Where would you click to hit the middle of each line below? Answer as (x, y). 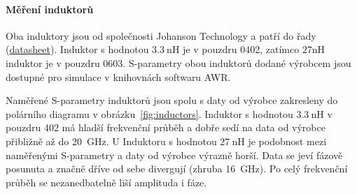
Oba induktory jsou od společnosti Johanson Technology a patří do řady (161, 35)
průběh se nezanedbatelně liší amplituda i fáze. (106, 182)
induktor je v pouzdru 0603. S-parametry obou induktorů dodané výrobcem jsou (178, 62)
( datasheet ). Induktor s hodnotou (77, 49)
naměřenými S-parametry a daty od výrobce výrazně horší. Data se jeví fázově (174, 155)
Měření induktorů (50, 9)
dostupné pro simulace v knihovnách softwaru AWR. (118, 76)
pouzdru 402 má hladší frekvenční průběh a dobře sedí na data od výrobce (166, 127)
